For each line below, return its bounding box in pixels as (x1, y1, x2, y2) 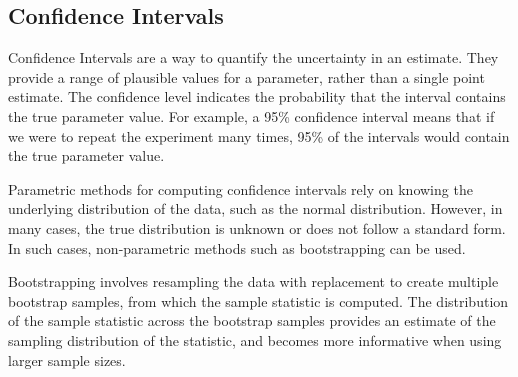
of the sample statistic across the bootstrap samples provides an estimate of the (8, 310, 496, 331)
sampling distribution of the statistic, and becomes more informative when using (8, 329, 502, 350)
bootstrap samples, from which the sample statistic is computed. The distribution (8, 290, 509, 311)
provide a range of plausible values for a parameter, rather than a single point (8, 66, 485, 87)
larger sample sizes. (8, 349, 126, 370)
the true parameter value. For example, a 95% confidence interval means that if (8, 105, 495, 126)
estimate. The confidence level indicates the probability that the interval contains (8, 86, 506, 107)
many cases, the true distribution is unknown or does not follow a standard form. (8, 217, 506, 238)
